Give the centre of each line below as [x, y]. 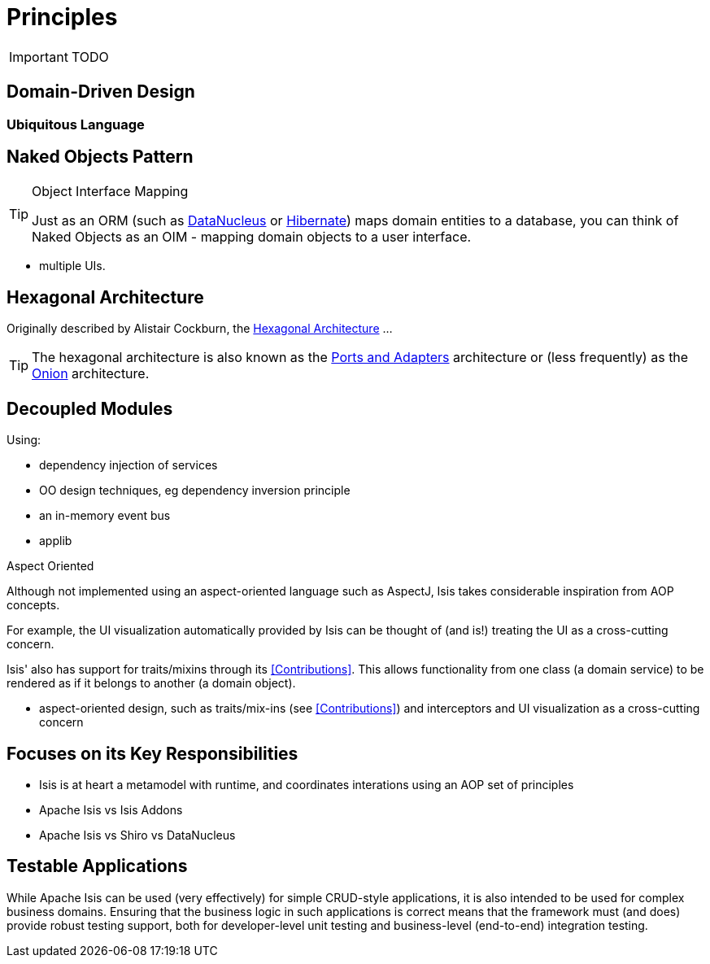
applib [56, 541]
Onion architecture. [91, 374]
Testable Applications [97, 866]
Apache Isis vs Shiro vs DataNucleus [137, 835]
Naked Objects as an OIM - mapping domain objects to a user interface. [252, 237]
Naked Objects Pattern [100, 157]
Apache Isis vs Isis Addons [111, 809]
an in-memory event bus [105, 516]
